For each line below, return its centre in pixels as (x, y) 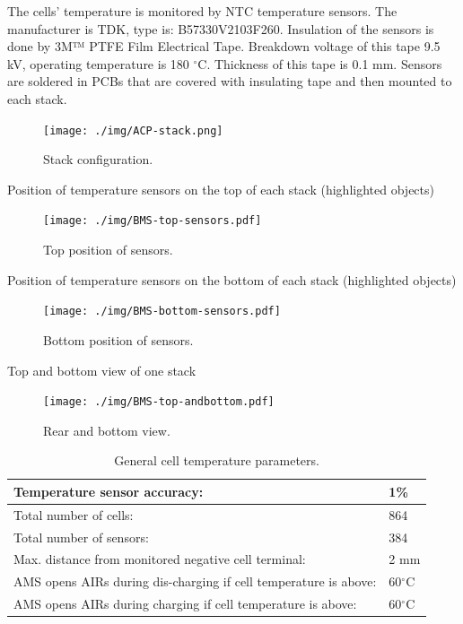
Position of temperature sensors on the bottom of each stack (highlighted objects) (232, 279)
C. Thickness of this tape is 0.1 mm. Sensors (320, 63)
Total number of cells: (74, 514)
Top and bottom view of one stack (102, 370)
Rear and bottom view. (107, 430)
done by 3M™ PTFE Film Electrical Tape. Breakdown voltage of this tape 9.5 (224, 46)
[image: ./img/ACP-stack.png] (133, 130)
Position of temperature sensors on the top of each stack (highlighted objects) (221, 189)
